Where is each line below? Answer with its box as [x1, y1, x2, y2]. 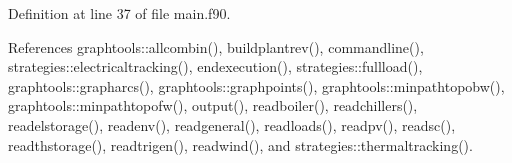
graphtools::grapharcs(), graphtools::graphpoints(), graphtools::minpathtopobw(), [8, 75, 505, 96]
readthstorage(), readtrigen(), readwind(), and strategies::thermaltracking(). [8, 134, 473, 155]
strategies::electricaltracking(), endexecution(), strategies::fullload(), [8, 56, 423, 77]
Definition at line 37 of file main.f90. [8, 3, 231, 23]
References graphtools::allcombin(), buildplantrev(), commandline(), [8, 36, 424, 57]
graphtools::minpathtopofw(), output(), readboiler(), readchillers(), [8, 95, 418, 116]
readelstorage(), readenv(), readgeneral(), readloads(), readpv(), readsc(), [8, 114, 456, 135]
